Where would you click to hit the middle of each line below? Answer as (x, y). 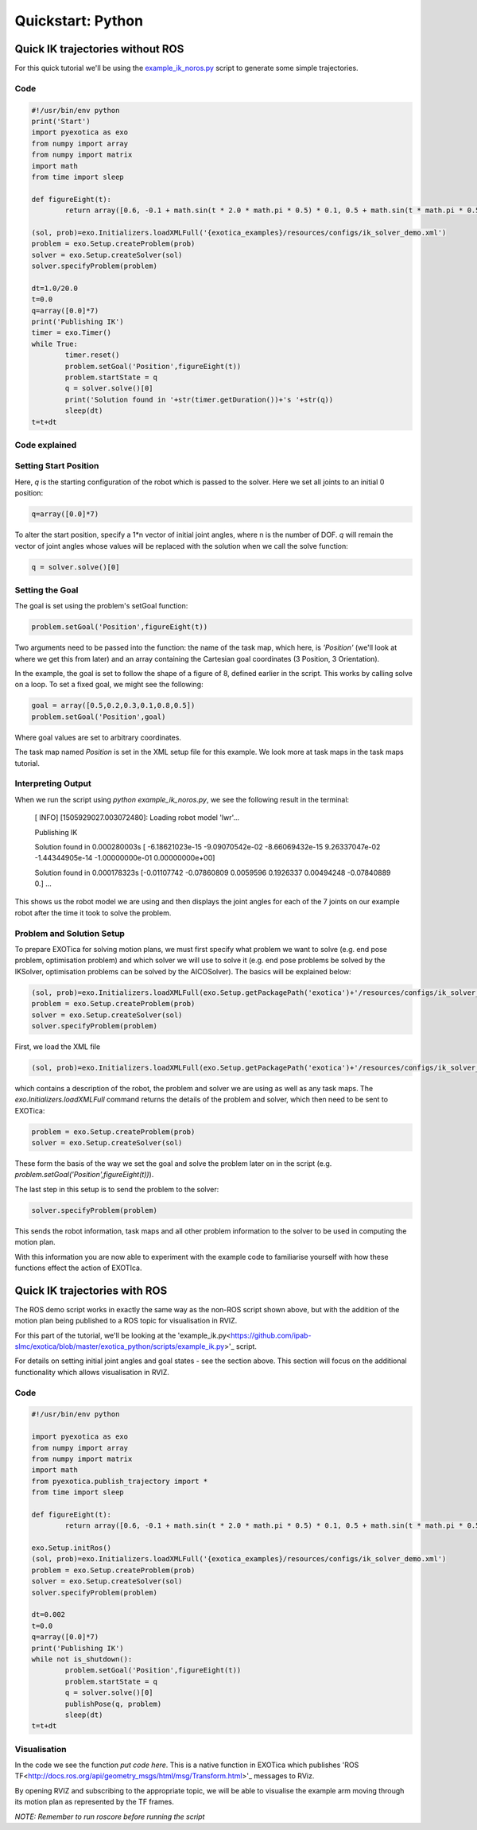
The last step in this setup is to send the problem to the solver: (117, 1189)
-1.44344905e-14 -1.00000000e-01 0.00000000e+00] (125, 858)
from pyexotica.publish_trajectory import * (120, 1481)
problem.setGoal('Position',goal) (99, 717)
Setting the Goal (47, 590)
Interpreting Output (53, 783)
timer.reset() (92, 355)
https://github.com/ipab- (271, 1335)
